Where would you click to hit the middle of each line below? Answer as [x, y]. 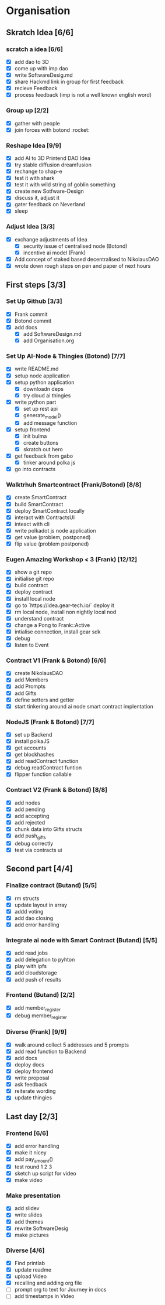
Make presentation [34, 1195]
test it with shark [34, 178]
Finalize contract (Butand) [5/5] [52, 885]
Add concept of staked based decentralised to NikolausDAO [87, 260]
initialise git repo [34, 579]
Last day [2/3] [32, 1117]
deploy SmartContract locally [50, 510]
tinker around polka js [49, 463]
